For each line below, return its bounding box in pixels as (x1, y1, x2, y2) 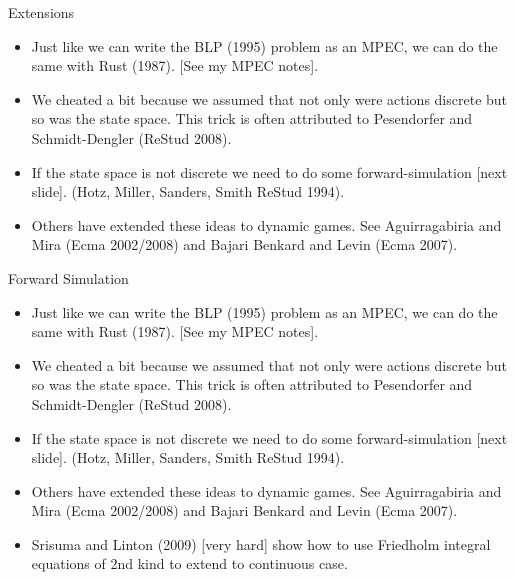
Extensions (8, 2, 75, 22)
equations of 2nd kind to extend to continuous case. (31, 553, 348, 574)
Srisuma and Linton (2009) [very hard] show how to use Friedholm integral (31, 533, 491, 554)
